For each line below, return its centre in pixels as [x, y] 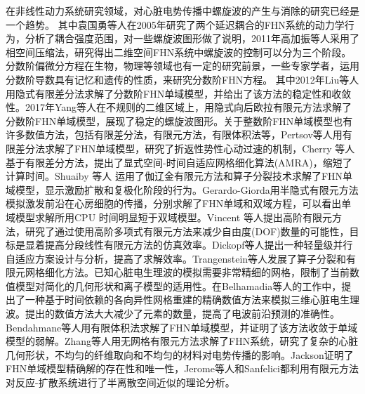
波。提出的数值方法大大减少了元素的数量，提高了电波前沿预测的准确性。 [173, 314]
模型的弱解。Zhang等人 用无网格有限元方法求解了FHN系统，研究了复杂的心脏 [182, 341]
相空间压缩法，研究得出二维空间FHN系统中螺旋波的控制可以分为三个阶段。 [179, 52]
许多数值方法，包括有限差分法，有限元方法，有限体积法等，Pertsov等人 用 [174, 134]
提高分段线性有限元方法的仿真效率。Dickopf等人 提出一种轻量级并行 [199, 245]
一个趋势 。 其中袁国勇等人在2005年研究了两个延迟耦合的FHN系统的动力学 [175, 24]
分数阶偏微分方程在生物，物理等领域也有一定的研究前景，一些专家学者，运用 [182, 66]
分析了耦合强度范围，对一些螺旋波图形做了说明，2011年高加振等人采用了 [192, 38]
